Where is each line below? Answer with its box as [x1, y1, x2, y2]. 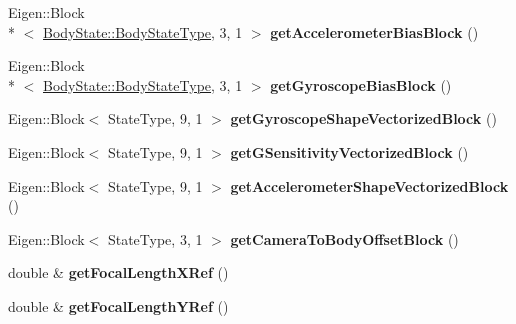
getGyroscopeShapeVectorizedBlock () [230, 108, 497, 129]
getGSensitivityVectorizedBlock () [230, 141, 469, 162]
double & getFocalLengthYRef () [8, 295, 229, 316]
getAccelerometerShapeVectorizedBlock [230, 175, 509, 196]
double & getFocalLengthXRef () [8, 262, 229, 283]
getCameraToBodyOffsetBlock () [230, 228, 459, 249]
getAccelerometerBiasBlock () [270, 21, 479, 42]
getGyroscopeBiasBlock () [270, 74, 452, 95]
